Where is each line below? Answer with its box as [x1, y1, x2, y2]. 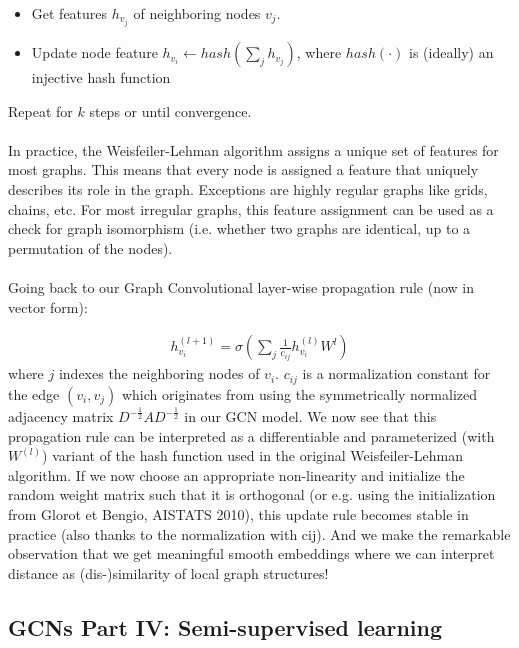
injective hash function [31, 67, 171, 88]
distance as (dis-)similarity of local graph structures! [8, 562, 329, 583]
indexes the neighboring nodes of [58, 363, 260, 384]
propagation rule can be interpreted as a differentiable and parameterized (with [8, 425, 495, 446]
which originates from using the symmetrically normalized [121, 383, 478, 404]
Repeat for [8, 100, 73, 121]
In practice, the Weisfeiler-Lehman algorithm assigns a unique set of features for [8, 139, 499, 160]
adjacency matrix [8, 406, 114, 427]
